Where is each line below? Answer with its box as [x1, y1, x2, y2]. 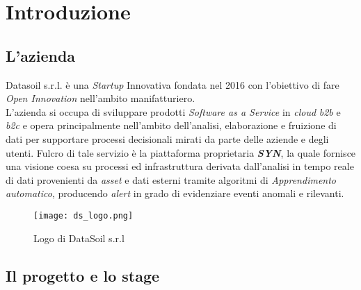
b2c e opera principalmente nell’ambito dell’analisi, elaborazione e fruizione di [6, 118, 337, 133]
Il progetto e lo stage [6, 264, 160, 286]
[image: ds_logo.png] [33, 210, 134, 221]
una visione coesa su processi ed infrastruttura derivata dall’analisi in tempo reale [6, 159, 354, 173]
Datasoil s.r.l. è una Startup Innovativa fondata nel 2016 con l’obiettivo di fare [6, 77, 339, 92]
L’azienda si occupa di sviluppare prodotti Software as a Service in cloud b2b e [6, 104, 341, 119]
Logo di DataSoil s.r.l [33, 230, 125, 245]
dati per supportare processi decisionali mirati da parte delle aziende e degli [6, 131, 329, 146]
